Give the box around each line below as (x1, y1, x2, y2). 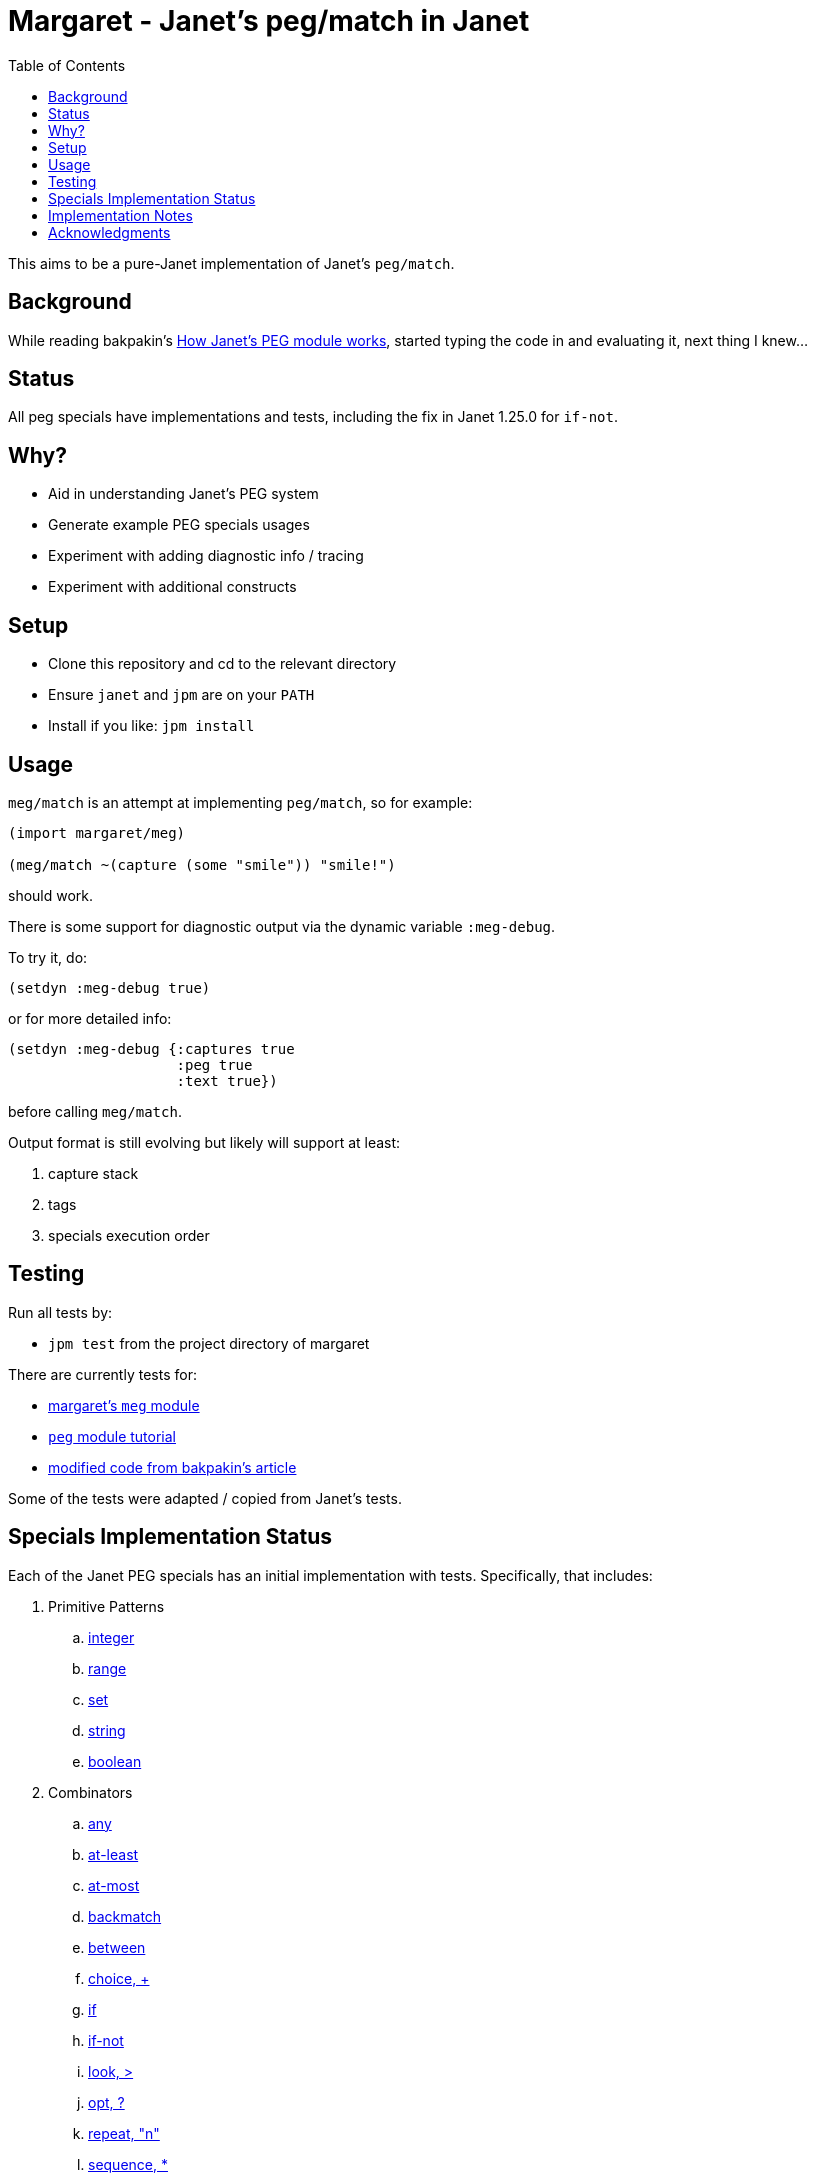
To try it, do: (8, 948, 88, 966)
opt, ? (88, 2093, 125, 2111)
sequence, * (88, 2155, 168, 2173)
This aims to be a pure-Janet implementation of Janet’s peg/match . (8, 254, 455, 272)
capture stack (48, 1164, 139, 1182)
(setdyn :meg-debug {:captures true (8, 1040, 295, 1057)
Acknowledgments (48, 223, 171, 241)
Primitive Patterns (48, 1597, 165, 1615)
